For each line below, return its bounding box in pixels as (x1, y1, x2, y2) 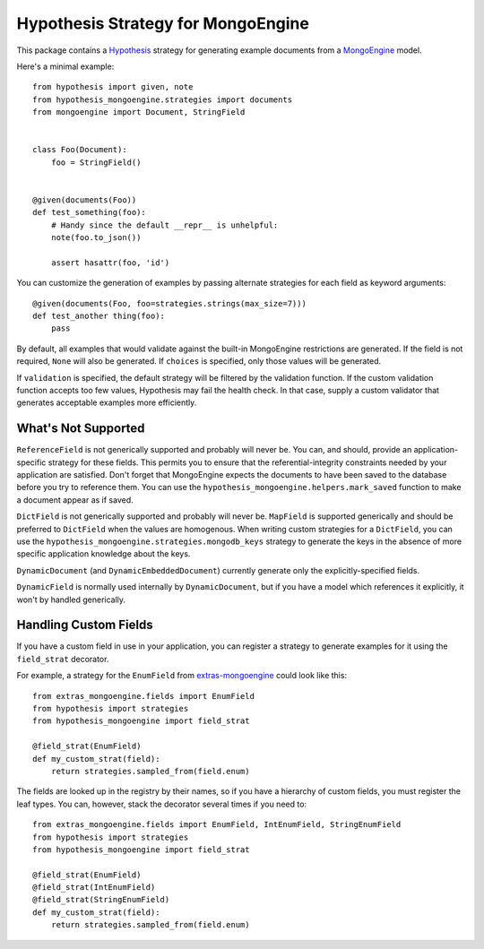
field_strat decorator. (16, 653, 109, 664)
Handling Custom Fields (16, 617, 153, 633)
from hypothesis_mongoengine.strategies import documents (32, 94, 293, 105)
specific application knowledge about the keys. (16, 548, 191, 559)
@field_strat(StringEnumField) (32, 894, 170, 905)
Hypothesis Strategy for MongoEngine (16, 13, 309, 33)
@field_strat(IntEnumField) (32, 883, 156, 893)
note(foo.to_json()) (50, 233, 142, 243)
